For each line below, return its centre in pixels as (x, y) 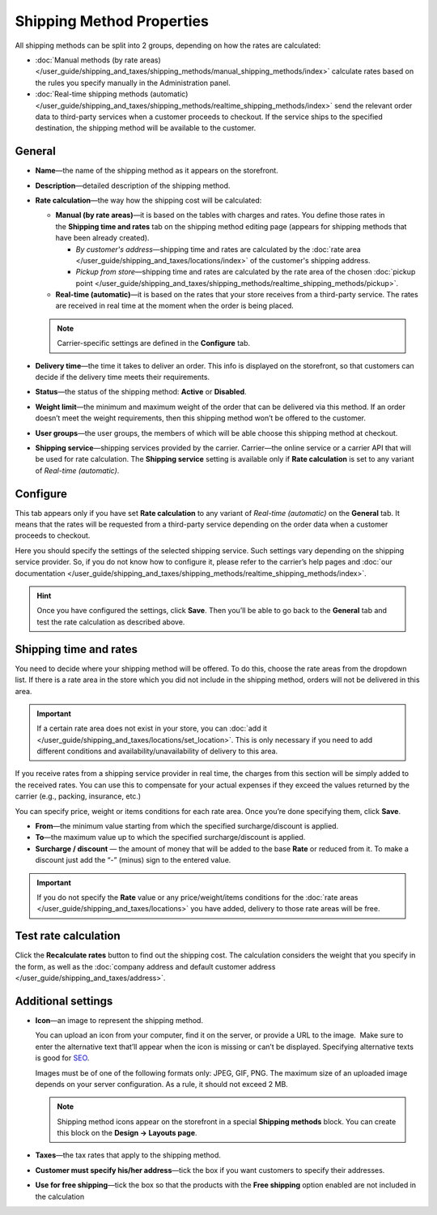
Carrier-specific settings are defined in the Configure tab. (154, 343)
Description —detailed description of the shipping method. (133, 185)
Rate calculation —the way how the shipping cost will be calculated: (148, 200)
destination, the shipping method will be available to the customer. (146, 128)
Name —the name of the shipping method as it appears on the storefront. (157, 171)
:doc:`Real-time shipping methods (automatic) (112, 94)
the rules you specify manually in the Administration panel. (133, 83)
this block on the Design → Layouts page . (127, 1133)
